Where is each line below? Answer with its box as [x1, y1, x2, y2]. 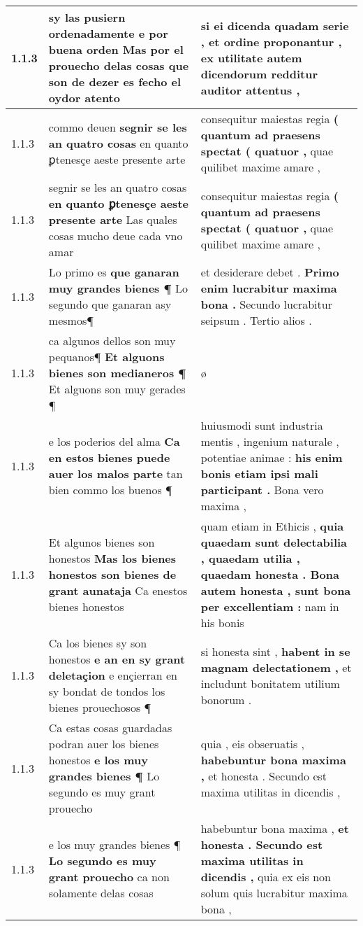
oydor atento [48, 90, 120, 106]
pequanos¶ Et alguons [48, 349, 165, 365]
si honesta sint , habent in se [200, 643, 350, 659]
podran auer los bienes [48, 736, 159, 752]
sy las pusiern [48, 9, 126, 25]
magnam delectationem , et [200, 659, 352, 675]
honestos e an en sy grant [48, 651, 186, 667]
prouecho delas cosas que [48, 57, 189, 73]
